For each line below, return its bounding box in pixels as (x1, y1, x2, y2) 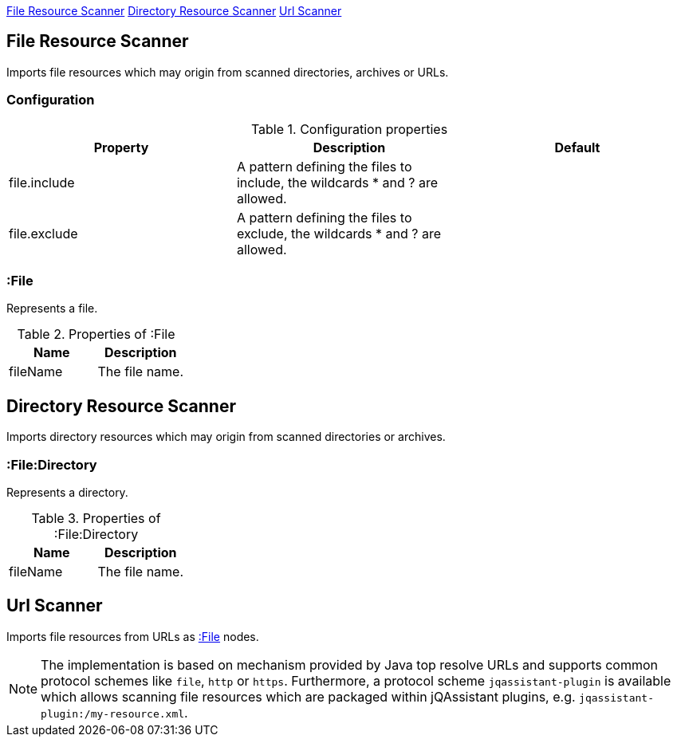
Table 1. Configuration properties (250, 120, 448, 137)
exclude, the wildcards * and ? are (236, 225, 441, 242)
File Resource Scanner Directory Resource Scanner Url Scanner (6, 4, 342, 18)
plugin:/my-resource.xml (41, 707, 185, 720)
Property (93, 139, 149, 155)
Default (554, 139, 600, 155)
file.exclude (9, 225, 78, 242)
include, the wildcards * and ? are (236, 174, 438, 191)
